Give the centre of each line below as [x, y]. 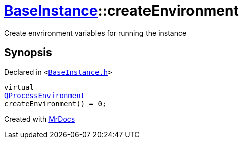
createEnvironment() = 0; [55, 103]
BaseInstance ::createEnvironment [121, 11]
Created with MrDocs [40, 119]
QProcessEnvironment [45, 95]
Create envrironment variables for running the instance [95, 33]
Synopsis [28, 53]
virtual [19, 87]
